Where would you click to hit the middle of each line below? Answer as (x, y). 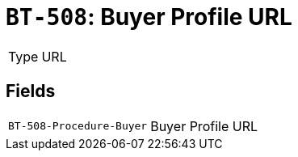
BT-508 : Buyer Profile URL (149, 17)
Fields (31, 91)
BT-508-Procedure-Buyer (78, 126)
